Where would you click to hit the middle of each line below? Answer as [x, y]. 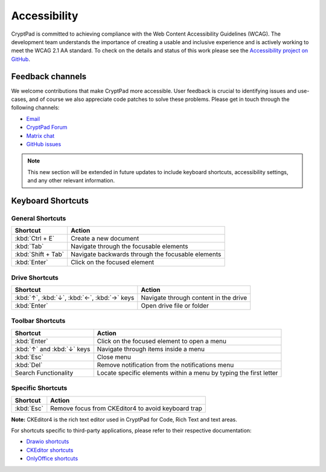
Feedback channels [49, 76]
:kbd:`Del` [29, 364]
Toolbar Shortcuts [38, 321]
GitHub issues [44, 144]
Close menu [114, 357]
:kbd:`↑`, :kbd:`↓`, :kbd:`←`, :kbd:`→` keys [75, 298]
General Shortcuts [39, 218]
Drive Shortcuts [35, 277]
